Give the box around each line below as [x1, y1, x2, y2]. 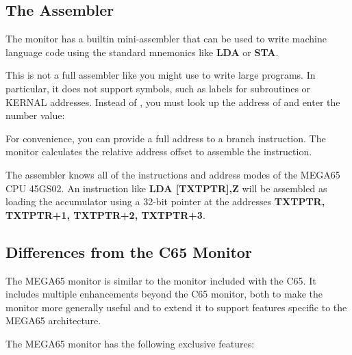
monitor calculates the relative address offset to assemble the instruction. [5, 144, 312, 159]
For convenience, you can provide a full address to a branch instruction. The [5, 131, 326, 145]
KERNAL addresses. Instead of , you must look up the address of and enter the [5, 94, 340, 109]
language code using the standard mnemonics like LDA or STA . [5, 44, 279, 59]
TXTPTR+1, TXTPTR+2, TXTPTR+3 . [5, 207, 205, 222]
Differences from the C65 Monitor [5, 241, 252, 262]
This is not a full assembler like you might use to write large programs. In [5, 68, 316, 82]
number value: [5, 108, 65, 122]
